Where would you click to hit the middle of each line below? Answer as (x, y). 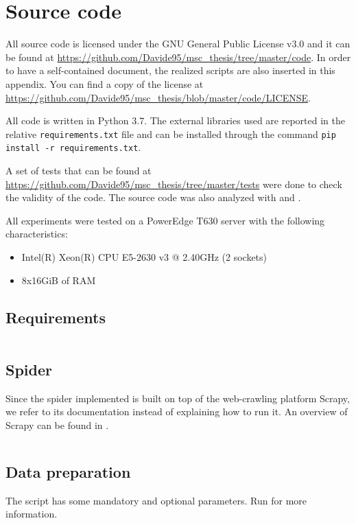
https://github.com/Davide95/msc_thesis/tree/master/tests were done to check (174, 184)
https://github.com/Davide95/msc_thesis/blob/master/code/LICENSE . (158, 97)
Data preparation (68, 471)
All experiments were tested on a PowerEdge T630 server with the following (165, 220)
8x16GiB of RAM (59, 280)
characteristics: (37, 234)
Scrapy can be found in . (57, 425)
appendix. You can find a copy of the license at (105, 83)
